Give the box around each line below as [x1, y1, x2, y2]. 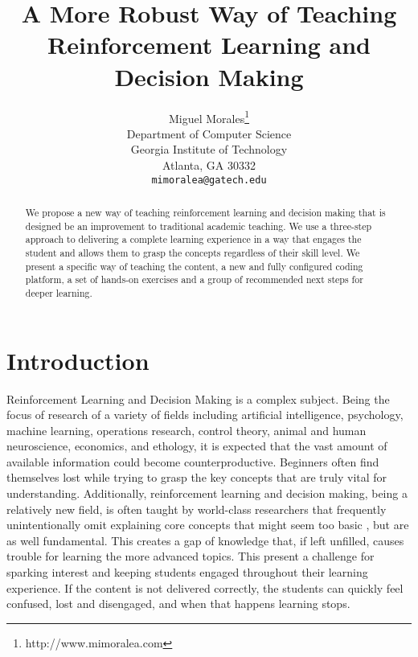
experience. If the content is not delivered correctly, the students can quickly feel [6, 579, 404, 596]
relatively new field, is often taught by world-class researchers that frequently [6, 500, 387, 517]
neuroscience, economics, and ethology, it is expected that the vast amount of [6, 437, 387, 454]
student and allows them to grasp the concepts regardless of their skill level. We [25, 245, 360, 259]
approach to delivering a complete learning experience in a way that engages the [25, 232, 362, 246]
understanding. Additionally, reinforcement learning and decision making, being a [6, 485, 408, 502]
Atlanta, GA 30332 [162, 156, 256, 173]
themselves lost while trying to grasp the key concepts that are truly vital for [6, 469, 387, 486]
